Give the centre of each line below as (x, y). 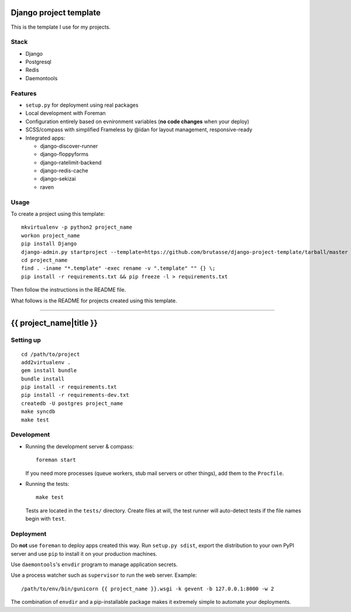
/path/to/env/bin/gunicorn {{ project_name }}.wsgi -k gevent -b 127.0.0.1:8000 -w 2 (148, 589)
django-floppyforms (64, 154)
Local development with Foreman (66, 113)
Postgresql (39, 62)
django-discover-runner (69, 146)
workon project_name (51, 235)
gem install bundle (49, 370)
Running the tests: (47, 484)
